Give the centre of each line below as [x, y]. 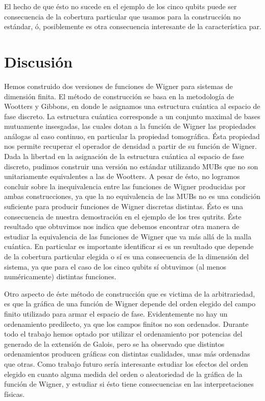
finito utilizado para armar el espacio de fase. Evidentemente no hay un [116, 313]
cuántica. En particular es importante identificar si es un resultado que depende [129, 246]
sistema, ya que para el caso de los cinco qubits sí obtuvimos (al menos [115, 266]
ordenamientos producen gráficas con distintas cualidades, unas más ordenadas [127, 354]
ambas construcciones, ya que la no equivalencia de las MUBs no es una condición [132, 196]
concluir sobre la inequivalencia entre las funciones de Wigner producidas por [125, 186]
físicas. [15, 394]
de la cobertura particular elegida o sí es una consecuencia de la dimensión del [127, 256]
